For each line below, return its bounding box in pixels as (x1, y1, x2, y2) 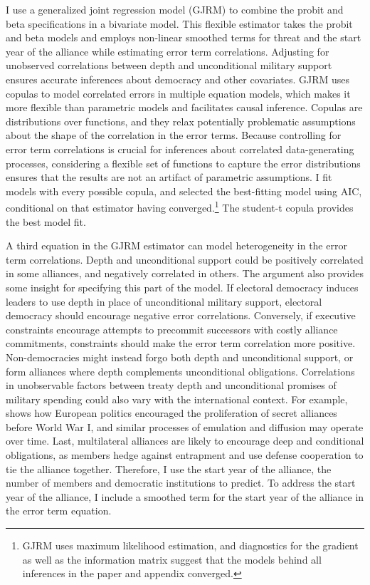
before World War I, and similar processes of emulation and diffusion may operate (6, 419, 364, 434)
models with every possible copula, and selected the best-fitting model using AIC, (6, 183, 362, 198)
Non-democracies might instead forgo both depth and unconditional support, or (6, 349, 354, 364)
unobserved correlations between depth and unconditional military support (6, 58, 332, 73)
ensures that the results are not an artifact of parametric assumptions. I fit (6, 170, 332, 185)
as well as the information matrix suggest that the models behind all (22, 552, 322, 566)
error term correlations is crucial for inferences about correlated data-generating (6, 141, 354, 156)
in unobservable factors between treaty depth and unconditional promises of (6, 378, 337, 393)
